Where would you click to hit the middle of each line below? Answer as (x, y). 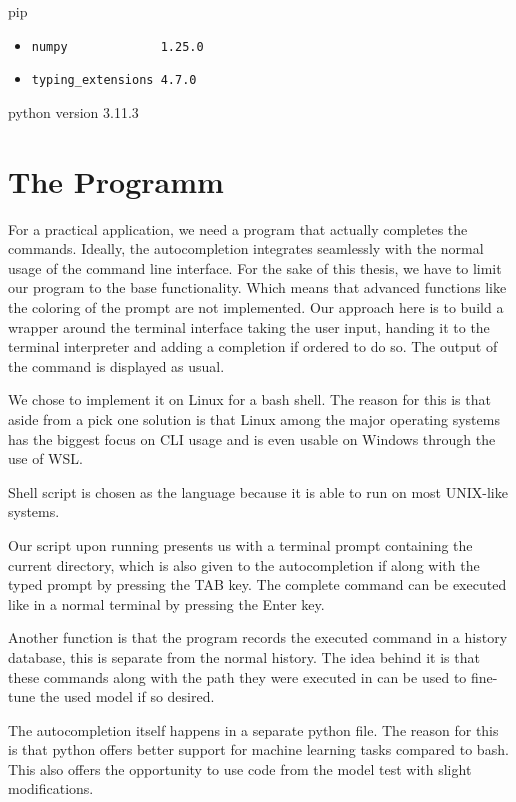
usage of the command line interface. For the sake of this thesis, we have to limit (255, 267)
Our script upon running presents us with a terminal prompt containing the (240, 544)
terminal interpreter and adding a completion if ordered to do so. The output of (253, 346)
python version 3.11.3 (73, 111)
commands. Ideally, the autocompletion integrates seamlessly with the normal (246, 248)
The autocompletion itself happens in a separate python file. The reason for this (253, 729)
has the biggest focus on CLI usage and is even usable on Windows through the (252, 438)
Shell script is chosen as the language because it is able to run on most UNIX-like (258, 491)
